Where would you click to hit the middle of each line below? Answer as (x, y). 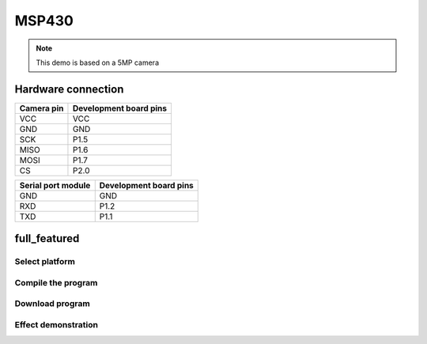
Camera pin (42, 108)
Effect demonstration (57, 324)
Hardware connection (69, 89)
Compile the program (56, 282)
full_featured (47, 238)
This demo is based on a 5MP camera (98, 62)
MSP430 (44, 21)
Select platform (45, 262)
